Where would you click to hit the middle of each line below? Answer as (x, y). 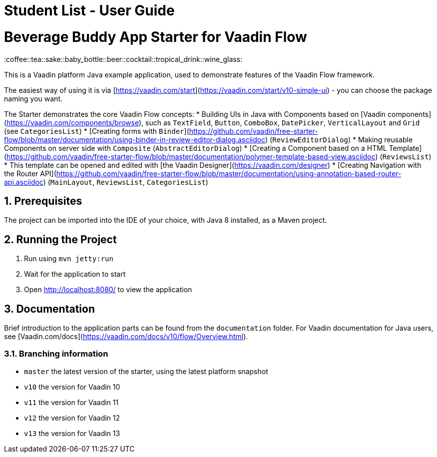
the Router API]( (30, 173)
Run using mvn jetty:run (69, 259)
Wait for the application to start (75, 274)
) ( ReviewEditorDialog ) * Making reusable (339, 139)
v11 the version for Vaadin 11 (71, 402)
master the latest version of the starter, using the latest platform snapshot (146, 371)
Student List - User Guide (89, 10)
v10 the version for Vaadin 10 (72, 387)
